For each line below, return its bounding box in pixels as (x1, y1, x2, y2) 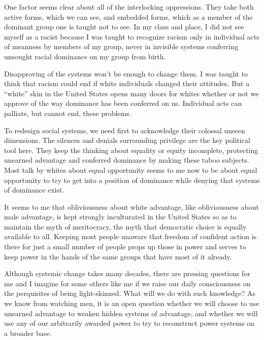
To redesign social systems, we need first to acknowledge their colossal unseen (4, 125, 245, 135)
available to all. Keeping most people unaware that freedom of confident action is (4, 231, 257, 242)
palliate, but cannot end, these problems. (4, 107, 131, 118)
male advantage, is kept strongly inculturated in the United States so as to (4, 211, 237, 222)
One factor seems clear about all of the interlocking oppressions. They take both (4, 2, 254, 12)
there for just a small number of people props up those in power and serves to (4, 241, 246, 252)
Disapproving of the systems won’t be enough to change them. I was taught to (4, 68, 248, 79)
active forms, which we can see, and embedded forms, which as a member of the (4, 11, 253, 22)
